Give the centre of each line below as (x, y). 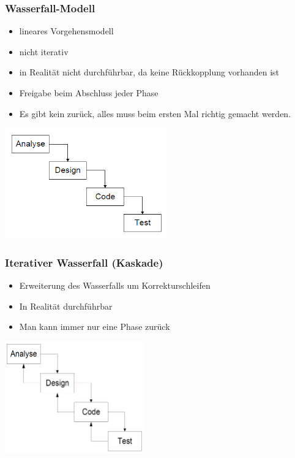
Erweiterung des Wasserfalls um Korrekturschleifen (115, 285)
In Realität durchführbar (66, 306)
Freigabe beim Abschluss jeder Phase (89, 93)
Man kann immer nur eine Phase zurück (95, 326)
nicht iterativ (44, 51)
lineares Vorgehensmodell (66, 31)
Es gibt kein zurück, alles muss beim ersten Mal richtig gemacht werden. (155, 113)
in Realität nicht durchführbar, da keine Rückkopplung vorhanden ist (149, 72)
